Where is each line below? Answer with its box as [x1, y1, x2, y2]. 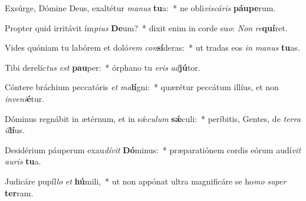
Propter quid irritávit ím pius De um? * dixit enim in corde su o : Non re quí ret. [5, 21, 288, 34]
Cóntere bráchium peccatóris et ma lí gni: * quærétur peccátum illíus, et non [5, 81, 279, 93]
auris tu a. [5, 155, 41, 167]
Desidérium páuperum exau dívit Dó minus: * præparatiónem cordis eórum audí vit [5, 143, 301, 156]
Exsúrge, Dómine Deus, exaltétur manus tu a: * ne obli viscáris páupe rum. [5, 2, 276, 14]
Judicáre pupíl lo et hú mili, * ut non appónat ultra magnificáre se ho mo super [5, 174, 287, 187]
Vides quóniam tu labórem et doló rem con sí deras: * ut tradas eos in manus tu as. [5, 41, 300, 54]
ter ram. [5, 186, 34, 199]
